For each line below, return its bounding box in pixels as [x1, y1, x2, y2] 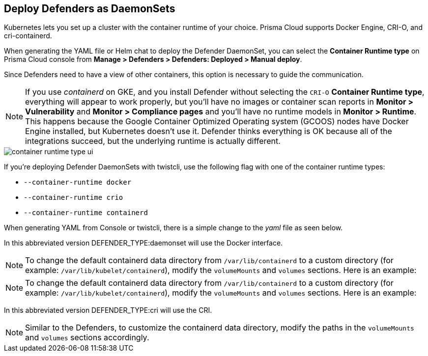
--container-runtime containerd [24, 209, 148, 217]
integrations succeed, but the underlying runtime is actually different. [25, 136, 281, 146]
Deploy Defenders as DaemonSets [4, 2, 175, 15]
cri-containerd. [4, 31, 52, 40]
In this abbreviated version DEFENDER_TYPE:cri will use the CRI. [4, 306, 212, 315]
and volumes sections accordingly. [25, 332, 149, 343]
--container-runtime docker [24, 178, 132, 187]
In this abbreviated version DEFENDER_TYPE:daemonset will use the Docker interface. [4, 239, 283, 247]
